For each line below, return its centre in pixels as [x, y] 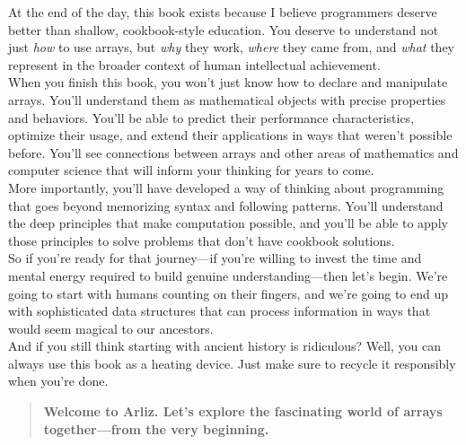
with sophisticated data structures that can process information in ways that [220, 311]
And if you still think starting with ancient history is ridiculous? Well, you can [225, 346]
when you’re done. [58, 381]
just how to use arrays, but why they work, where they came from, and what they [231, 47]
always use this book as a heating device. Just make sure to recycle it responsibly [232, 363]
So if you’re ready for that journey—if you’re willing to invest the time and [215, 258]
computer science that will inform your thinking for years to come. [191, 170]
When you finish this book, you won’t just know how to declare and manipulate [228, 82]
